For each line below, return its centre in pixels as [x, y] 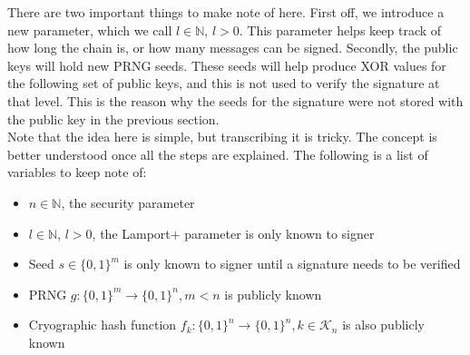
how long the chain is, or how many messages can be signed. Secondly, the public [233, 48]
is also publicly [383, 325]
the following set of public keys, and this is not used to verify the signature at [224, 83]
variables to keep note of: [77, 172]
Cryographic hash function [103, 325]
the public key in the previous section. [113, 118]
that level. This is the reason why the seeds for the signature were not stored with [235, 100]
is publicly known [273, 294]
